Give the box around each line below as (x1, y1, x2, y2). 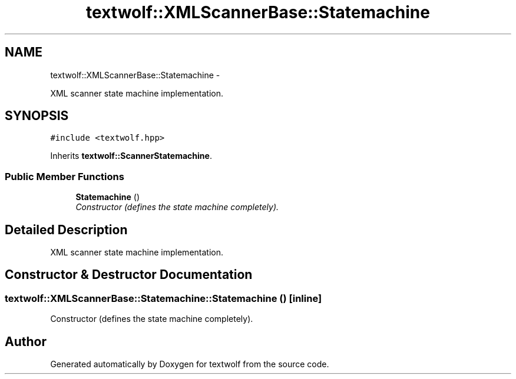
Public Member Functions (5, 170, 124, 182)
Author (5, 334, 47, 349)
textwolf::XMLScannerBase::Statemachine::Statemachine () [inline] (5, 292, 322, 304)
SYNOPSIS (5, 108, 69, 124)
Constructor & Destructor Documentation (5, 267, 253, 282)
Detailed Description (5, 222, 128, 237)
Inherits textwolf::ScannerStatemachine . (50, 151, 212, 161)
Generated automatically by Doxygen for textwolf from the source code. (50, 359, 329, 370)
